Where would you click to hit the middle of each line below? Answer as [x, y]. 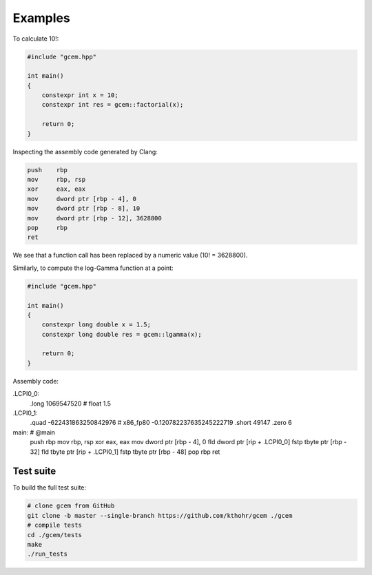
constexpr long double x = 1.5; [96, 325]
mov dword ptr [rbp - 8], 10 [84, 209]
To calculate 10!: [36, 39]
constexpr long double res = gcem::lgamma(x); [122, 334]
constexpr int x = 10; [80, 95]
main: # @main [34, 432]
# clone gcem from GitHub [71, 506]
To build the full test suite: [49, 488]
